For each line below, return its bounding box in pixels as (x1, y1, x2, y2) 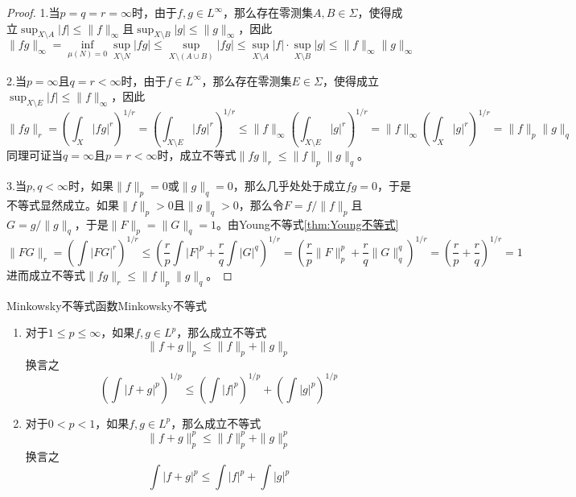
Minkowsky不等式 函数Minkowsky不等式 (6, 296, 208, 313)
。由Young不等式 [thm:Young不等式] (216, 215, 399, 232)
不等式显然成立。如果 (6, 196, 119, 213)
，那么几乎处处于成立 (232, 177, 346, 194)
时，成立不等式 (157, 147, 237, 164)
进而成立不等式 (6, 266, 85, 283)
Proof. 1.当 (6, 4, 60, 20)
